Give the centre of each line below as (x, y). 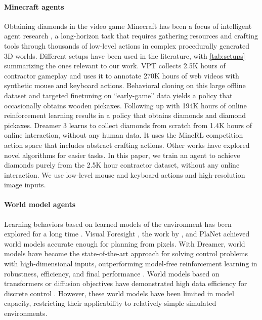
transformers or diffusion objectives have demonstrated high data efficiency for (126, 283)
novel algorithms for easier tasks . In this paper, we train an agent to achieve (122, 155)
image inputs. (25, 185)
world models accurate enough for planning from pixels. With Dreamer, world (125, 243)
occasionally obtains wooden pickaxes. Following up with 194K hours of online (125, 105)
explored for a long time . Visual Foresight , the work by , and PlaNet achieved (127, 234)
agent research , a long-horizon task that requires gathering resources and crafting (131, 36)
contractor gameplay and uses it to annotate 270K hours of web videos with (122, 75)
